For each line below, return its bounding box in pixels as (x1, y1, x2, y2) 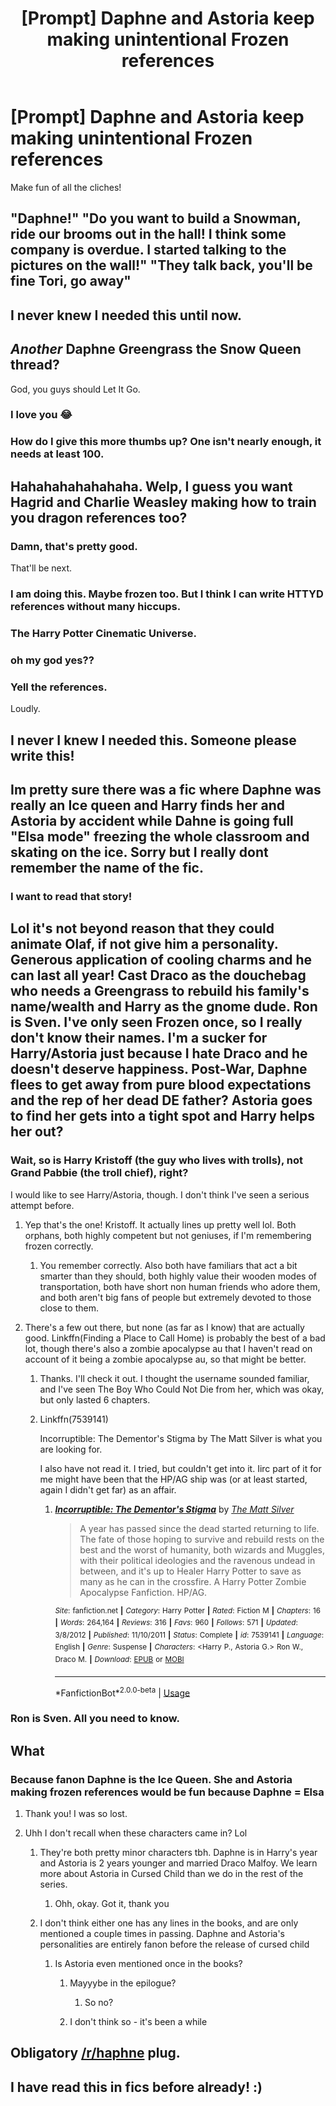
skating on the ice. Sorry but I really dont (10, 843, 269, 861)
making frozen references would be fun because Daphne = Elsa (10, 1785, 325, 1799)
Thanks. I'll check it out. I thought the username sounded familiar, (39, 1372, 310, 1384)
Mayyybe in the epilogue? (69, 1977, 177, 1989)
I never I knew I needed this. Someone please (10, 732, 297, 749)
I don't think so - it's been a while (69, 2016, 208, 2028)
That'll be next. (10, 562, 72, 574)
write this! (10, 747, 75, 764)
